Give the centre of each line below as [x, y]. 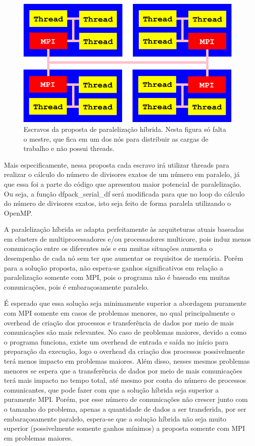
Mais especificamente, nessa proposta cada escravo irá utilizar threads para [117, 164]
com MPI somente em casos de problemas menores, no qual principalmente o [119, 313]
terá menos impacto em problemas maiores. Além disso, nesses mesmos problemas [127, 361]
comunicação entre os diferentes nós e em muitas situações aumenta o [108, 248]
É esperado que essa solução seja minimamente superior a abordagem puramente [125, 303]
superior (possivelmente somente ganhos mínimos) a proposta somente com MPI [125, 428]
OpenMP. [18, 212]
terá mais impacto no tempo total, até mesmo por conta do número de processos [125, 380]
